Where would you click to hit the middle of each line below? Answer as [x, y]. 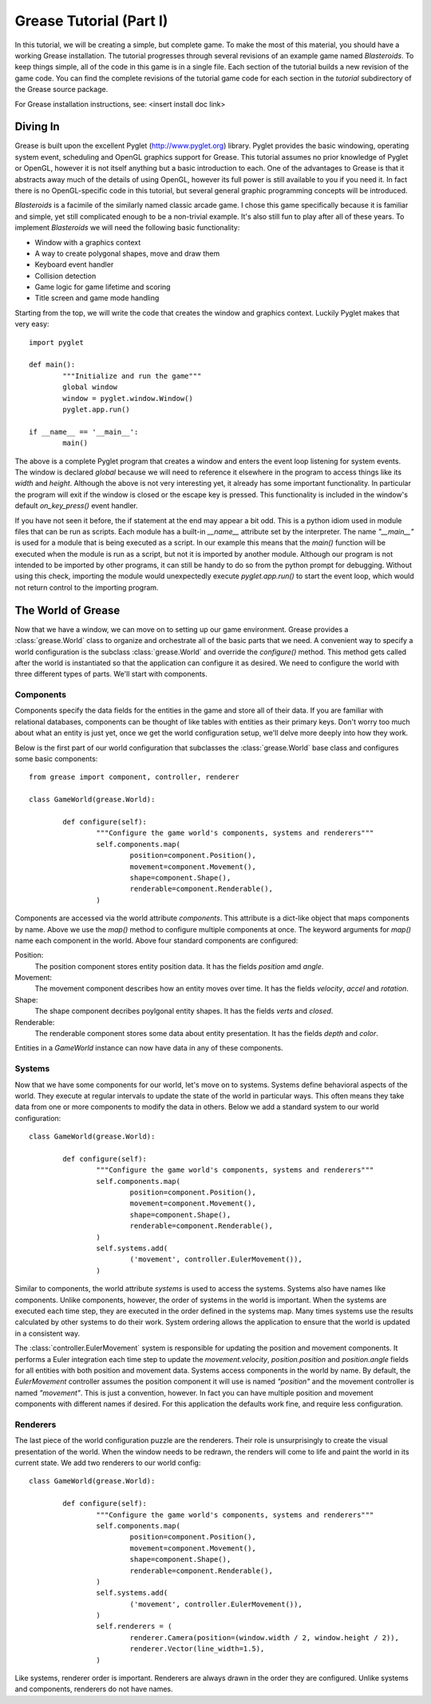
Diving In [37, 127]
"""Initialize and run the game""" [132, 376]
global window [90, 387]
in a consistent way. [47, 1333]
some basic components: [56, 759]
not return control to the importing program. [87, 587]
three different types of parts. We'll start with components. [111, 674]
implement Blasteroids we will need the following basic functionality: [127, 228]
